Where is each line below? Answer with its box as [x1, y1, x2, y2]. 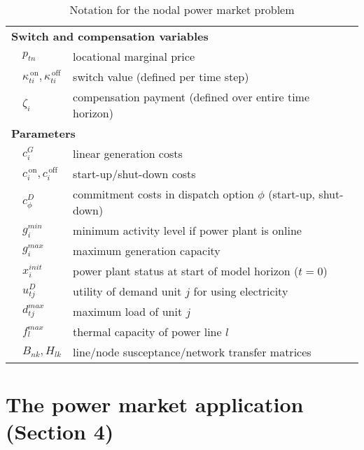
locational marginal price [73, 48, 195, 64]
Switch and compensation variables [11, 28, 209, 44]
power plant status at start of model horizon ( [73, 263, 299, 279]
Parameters [11, 125, 76, 141]
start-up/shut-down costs [73, 166, 196, 182]
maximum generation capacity [73, 242, 220, 259]
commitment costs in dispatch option [73, 186, 255, 202]
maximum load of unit [73, 303, 183, 319]
